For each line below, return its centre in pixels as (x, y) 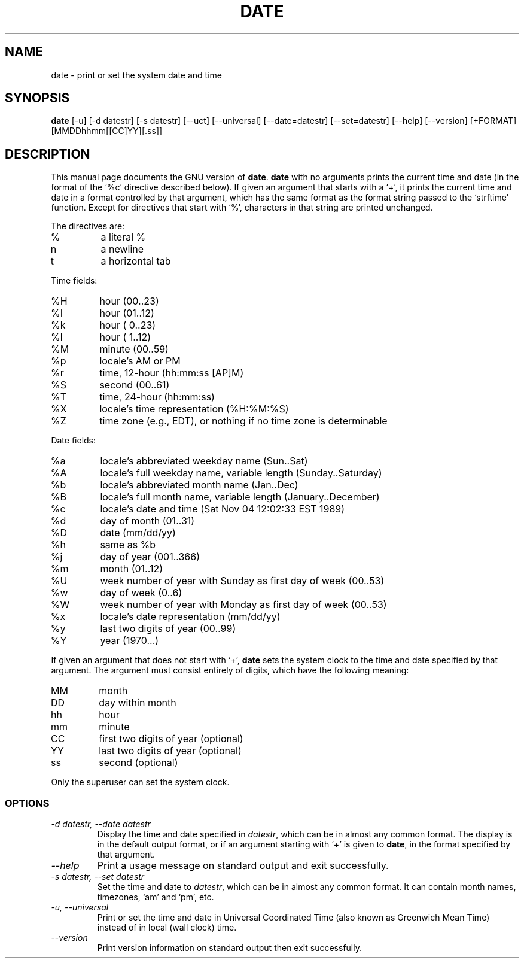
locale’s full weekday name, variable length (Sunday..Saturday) (241, 473)
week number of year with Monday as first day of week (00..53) (243, 605)
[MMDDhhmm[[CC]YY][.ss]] (107, 131)
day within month (138, 703)
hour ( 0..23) (128, 325)
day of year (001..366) (150, 557)
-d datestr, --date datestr (101, 824)
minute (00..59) (134, 349)
